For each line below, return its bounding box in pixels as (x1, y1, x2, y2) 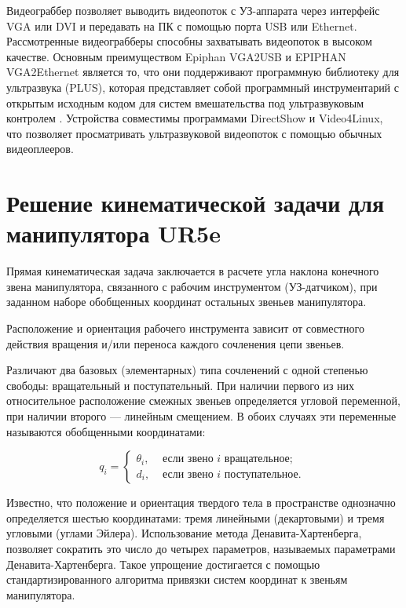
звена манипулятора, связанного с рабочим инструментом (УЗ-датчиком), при (6, 278, 378, 294)
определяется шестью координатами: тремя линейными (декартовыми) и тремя (6, 509, 385, 526)
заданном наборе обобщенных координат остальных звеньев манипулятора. (6, 293, 367, 310)
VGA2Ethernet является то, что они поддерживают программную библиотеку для (6, 64, 400, 80)
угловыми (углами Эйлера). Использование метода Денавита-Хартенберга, (6, 525, 362, 541)
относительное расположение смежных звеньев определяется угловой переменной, (6, 392, 401, 409)
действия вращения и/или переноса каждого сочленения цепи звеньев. (6, 335, 345, 351)
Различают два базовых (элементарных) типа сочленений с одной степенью (6, 362, 368, 378)
